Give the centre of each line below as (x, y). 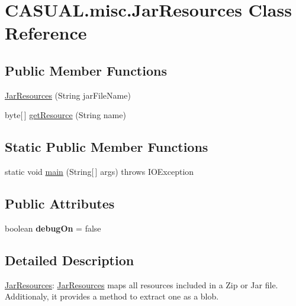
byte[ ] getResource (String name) (65, 115)
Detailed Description (70, 260)
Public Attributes (60, 204)
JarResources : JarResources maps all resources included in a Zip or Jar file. (141, 284)
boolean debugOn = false (53, 228)
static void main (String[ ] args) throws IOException (99, 172)
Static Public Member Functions (107, 147)
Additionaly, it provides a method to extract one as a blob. (112, 296)
